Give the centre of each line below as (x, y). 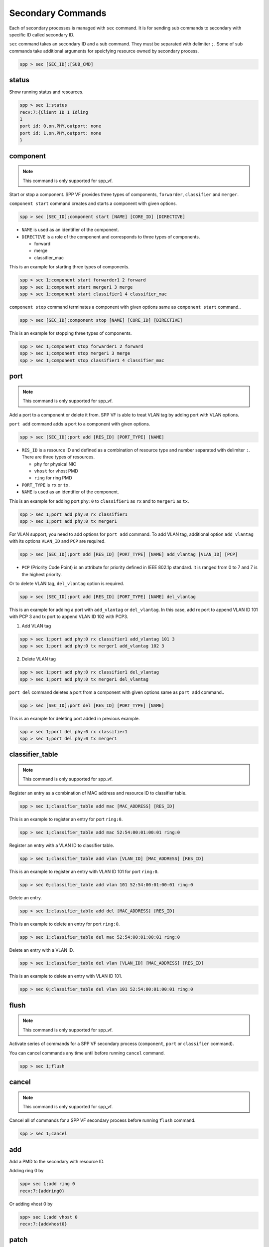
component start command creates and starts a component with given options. (93, 204)
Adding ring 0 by (26, 1171)
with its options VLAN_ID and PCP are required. (57, 541)
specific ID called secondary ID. (42, 34)
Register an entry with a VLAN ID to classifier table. (62, 845)
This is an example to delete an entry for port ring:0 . (65, 924)
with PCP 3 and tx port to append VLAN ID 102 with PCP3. (69, 617)
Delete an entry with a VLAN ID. (42, 950)
